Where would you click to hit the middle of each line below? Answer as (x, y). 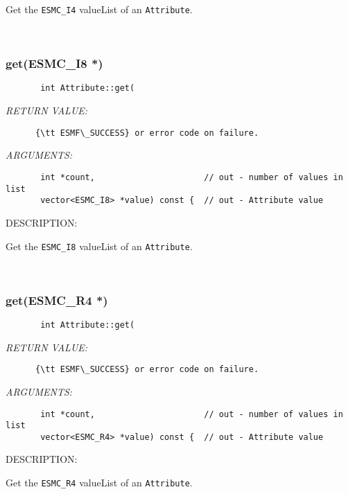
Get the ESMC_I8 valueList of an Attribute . (99, 246)
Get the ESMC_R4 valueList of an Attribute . (99, 483)
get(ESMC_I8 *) (54, 63)
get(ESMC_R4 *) (57, 300)
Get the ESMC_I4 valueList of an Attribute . (99, 9)
